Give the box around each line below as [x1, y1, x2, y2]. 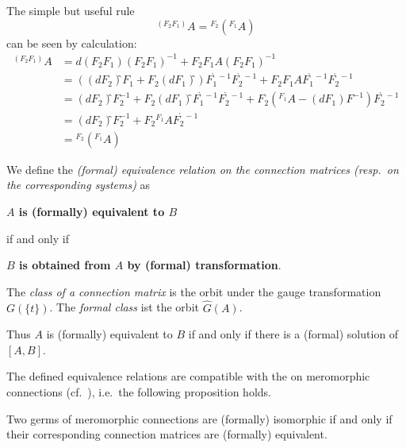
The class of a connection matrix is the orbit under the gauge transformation [6, 283, 381, 299]
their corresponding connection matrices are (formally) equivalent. [6, 426, 327, 442]
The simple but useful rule [6, 2, 135, 18]
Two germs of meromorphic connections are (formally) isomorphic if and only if [6, 410, 393, 427]
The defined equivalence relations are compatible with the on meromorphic [6, 368, 370, 384]
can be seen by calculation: [6, 34, 137, 51]
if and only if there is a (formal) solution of [188, 326, 399, 342]
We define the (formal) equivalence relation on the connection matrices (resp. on [6, 160, 399, 177]
